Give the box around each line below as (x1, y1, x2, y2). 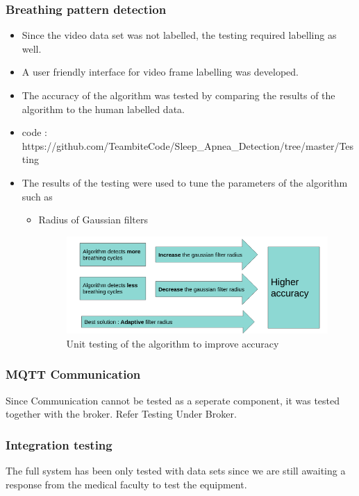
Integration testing (6, 436, 112, 453)
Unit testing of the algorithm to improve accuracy (66, 336, 279, 350)
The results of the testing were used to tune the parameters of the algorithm (22, 175, 348, 189)
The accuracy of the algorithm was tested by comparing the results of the (22, 88, 335, 102)
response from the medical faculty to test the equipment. (6, 477, 247, 491)
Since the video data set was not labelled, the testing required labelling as (22, 28, 337, 42)
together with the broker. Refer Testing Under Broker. (6, 407, 237, 421)
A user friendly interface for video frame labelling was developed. (22, 65, 299, 79)
